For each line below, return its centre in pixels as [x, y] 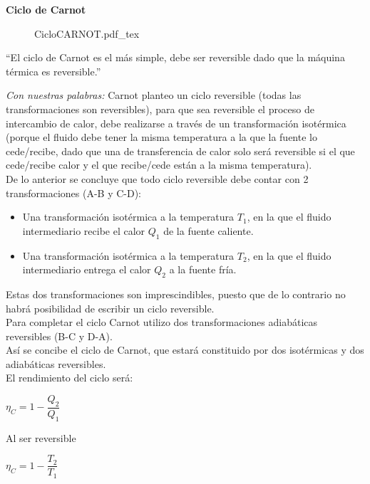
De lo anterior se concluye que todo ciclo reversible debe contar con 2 [157, 178]
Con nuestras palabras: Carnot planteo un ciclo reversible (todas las [154, 95]
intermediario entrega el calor [87, 269]
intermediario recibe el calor [84, 230]
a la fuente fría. [203, 269]
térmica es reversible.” [53, 71]
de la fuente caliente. [209, 230]
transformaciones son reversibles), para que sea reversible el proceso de [160, 109]
